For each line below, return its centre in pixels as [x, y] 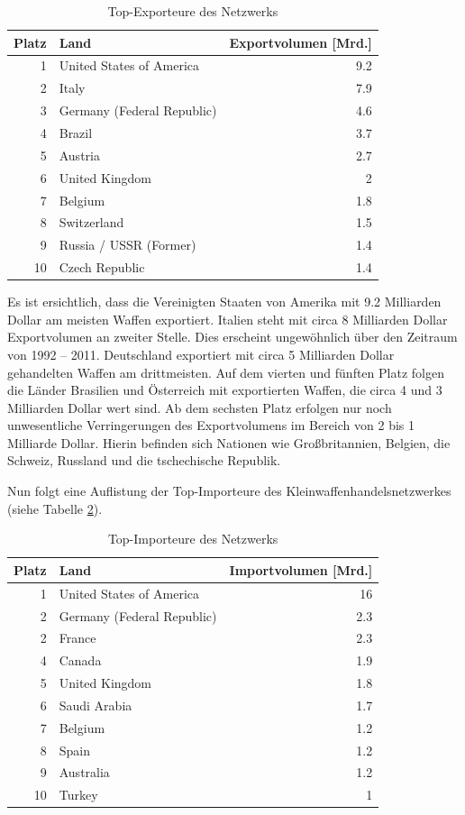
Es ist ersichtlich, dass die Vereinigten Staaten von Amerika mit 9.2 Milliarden [224, 302]
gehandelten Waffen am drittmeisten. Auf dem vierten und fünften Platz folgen [226, 372]
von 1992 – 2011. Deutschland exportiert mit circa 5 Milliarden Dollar [201, 354]
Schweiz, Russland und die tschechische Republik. [144, 460]
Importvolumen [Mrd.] [301, 569]
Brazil [76, 132]
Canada [80, 660]
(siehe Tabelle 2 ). [55, 508]
